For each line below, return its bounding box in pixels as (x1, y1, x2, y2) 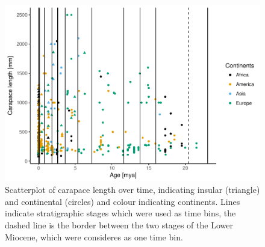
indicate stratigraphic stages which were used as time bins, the (5, 207, 236, 219)
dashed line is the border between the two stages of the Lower (5, 218, 233, 231)
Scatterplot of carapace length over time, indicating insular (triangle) (5, 183, 260, 196)
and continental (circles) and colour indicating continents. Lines (5, 195, 240, 207)
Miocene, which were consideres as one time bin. (5, 230, 183, 243)
